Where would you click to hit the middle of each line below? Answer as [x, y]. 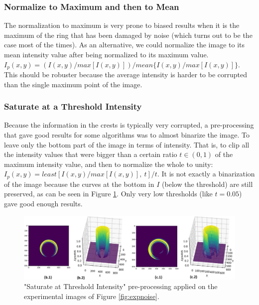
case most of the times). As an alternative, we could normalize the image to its [124, 45]
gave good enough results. [43, 204]
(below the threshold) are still [207, 184]
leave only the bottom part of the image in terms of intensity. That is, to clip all [127, 144]
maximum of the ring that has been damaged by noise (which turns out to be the [128, 35]
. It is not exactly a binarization [206, 174]
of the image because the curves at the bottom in [79, 184]
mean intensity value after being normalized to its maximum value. [106, 54]
